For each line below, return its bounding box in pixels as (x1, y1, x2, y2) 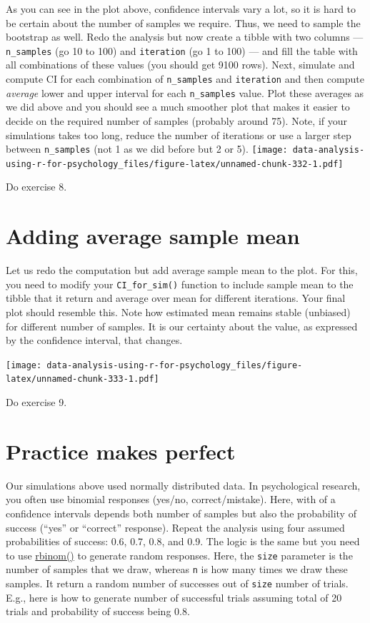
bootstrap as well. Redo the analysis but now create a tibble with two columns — (6, 29, 364, 44)
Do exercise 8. (6, 179, 67, 194)
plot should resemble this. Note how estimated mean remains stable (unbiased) (6, 305, 351, 319)
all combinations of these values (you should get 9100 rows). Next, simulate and (6, 57, 355, 72)
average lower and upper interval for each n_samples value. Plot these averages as (6, 85, 364, 100)
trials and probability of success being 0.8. (6, 604, 190, 619)
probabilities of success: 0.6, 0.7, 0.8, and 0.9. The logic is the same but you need (6, 534, 360, 549)
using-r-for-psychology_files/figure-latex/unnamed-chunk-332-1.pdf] (6, 158, 344, 169)
